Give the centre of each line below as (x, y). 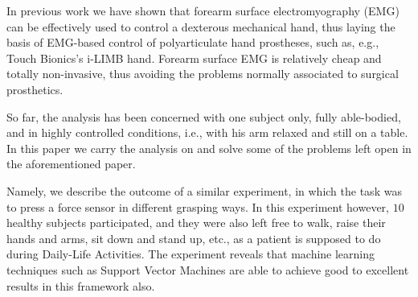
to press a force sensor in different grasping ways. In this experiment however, (198, 206)
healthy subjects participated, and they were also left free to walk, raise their (196, 223)
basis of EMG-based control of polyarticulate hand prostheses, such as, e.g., (193, 42)
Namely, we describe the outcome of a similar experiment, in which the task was (204, 190)
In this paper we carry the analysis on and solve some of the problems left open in (209, 148)
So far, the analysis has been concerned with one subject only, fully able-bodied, (204, 116)
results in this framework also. (81, 285)
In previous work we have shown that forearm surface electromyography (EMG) (203, 10)
